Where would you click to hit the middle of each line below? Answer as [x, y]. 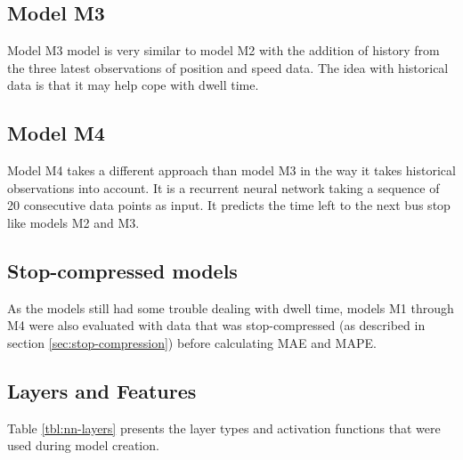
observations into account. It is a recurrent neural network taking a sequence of [223, 187]
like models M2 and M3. [73, 222]
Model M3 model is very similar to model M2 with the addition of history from [223, 50]
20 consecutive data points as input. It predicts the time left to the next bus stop [229, 205]
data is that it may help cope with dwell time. [133, 85]
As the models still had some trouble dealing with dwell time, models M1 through [231, 307]
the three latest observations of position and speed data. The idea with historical [228, 67]
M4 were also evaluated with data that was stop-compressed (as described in [216, 325]
